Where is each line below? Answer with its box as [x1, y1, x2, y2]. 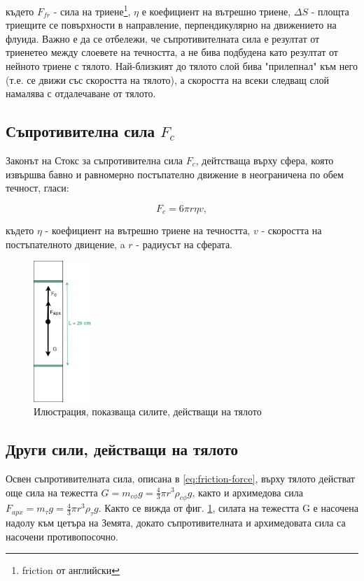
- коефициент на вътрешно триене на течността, [45, 223, 251, 238]
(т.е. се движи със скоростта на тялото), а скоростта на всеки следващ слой [6, 72, 330, 87]
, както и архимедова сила [192, 485, 304, 499]
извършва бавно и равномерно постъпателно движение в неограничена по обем [6, 166, 344, 181]
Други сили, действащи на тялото [6, 438, 239, 460]
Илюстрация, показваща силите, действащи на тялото [34, 404, 262, 419]
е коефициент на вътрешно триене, [141, 3, 291, 18]
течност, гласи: [6, 180, 69, 195]
